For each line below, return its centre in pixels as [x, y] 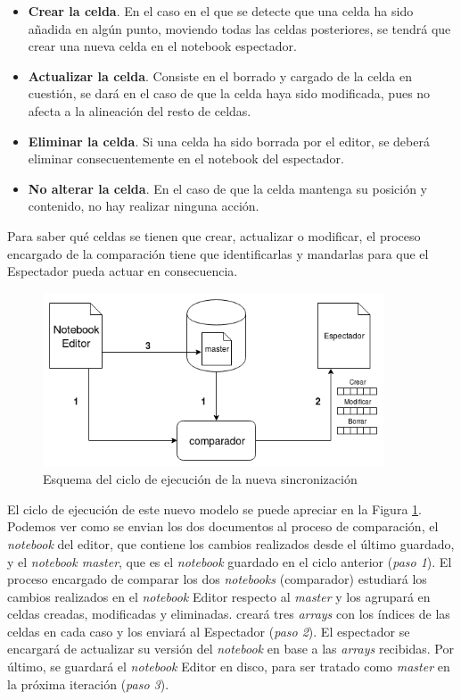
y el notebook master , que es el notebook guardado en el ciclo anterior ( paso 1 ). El [230, 561]
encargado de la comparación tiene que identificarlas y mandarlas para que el [218, 253]
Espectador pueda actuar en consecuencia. [123, 271]
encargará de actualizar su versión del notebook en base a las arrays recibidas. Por [230, 649]
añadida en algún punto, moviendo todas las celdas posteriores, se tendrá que [239, 28]
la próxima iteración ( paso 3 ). [88, 683]
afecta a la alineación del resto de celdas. [140, 110]
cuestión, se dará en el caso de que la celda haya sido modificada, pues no [229, 93]
